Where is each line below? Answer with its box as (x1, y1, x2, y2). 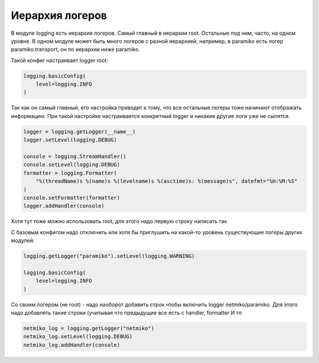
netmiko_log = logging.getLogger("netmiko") (23, 325, 155, 332)
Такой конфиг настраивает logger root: (11, 57, 109, 64)
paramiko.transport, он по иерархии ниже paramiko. (11, 46, 140, 53)
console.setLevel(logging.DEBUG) (23, 161, 121, 168)
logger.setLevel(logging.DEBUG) (23, 136, 118, 143)
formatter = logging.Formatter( (23, 169, 118, 176)
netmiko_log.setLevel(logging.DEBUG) (23, 333, 133, 340)
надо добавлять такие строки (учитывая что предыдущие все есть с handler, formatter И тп (11, 309, 242, 316)
